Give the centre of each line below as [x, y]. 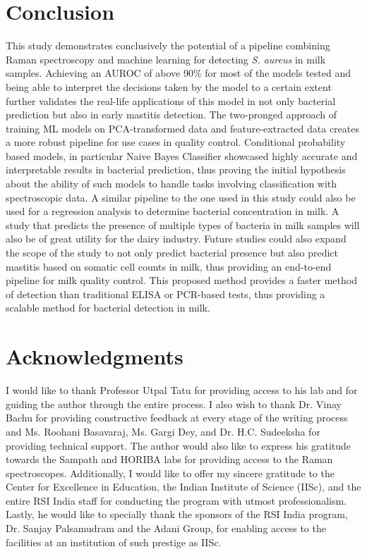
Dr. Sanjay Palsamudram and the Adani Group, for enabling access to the [166, 528]
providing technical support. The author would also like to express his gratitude [179, 445]
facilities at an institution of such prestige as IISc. [114, 542]
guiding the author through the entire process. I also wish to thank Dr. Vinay [174, 404]
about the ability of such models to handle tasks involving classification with [172, 184]
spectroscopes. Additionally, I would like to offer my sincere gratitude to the [170, 473]
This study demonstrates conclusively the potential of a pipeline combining [168, 45]
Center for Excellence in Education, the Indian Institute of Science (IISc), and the [183, 487]
